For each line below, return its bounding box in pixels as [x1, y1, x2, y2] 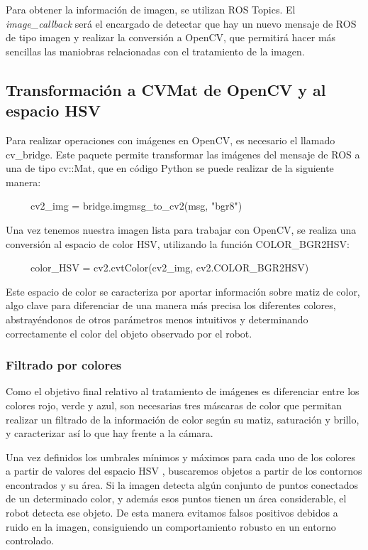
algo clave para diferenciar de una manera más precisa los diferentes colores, [6, 298, 336, 313]
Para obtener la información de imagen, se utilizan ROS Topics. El [6, 2, 296, 16]
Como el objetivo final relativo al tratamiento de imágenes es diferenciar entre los [6, 384, 359, 399]
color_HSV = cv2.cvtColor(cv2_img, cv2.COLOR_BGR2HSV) [30, 260, 309, 275]
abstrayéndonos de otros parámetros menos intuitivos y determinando [6, 311, 308, 326]
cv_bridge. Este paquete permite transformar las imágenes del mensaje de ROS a [6, 146, 360, 161]
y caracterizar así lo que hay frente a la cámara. [6, 426, 213, 441]
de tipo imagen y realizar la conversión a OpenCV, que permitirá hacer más [6, 30, 336, 45]
